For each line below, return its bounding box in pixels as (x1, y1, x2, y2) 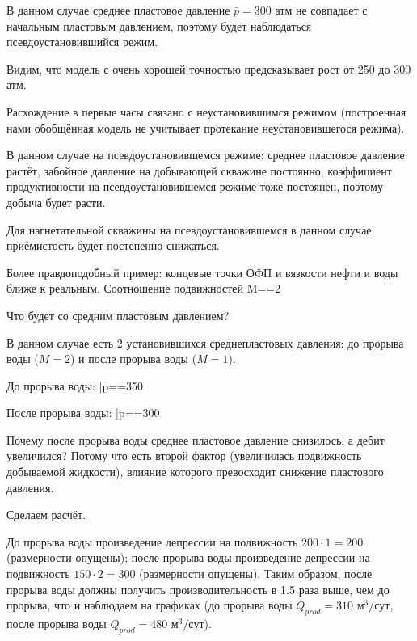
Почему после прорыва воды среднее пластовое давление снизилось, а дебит (6, 431, 385, 448)
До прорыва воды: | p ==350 (6, 377, 144, 394)
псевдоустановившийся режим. (6, 33, 158, 50)
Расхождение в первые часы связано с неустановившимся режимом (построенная (6, 103, 406, 120)
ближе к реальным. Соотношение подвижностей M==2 (6, 280, 281, 297)
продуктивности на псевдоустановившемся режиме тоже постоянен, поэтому (6, 178, 383, 195)
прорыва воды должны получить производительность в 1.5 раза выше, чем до (6, 580, 390, 597)
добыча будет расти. (6, 193, 106, 210)
